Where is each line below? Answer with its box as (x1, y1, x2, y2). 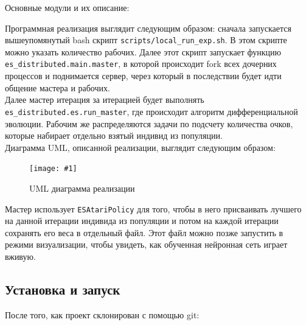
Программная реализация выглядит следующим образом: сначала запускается (5, 21, 291, 34)
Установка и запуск (5, 279, 120, 298)
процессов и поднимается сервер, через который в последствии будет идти (5, 69, 282, 82)
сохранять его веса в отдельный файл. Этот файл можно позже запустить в (5, 226, 283, 239)
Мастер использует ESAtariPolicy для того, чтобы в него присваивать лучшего (5, 202, 302, 215)
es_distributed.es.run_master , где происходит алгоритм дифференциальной (5, 105, 298, 117)
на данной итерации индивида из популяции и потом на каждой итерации (5, 214, 279, 227)
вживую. (5, 250, 36, 262)
